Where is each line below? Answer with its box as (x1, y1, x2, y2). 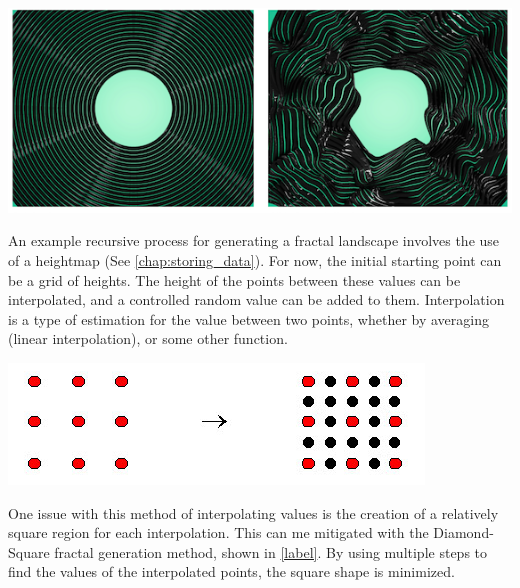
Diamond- (433, 522, 494, 543)
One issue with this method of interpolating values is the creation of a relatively (8, 502, 499, 523)
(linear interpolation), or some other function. (8, 328, 288, 349)
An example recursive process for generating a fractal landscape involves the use (8, 230, 500, 251)
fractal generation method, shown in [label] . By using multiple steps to (54, 541, 488, 562)
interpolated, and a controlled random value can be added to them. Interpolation (8, 289, 505, 310)
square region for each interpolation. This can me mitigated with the (8, 522, 429, 543)
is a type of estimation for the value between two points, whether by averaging (8, 308, 489, 329)
